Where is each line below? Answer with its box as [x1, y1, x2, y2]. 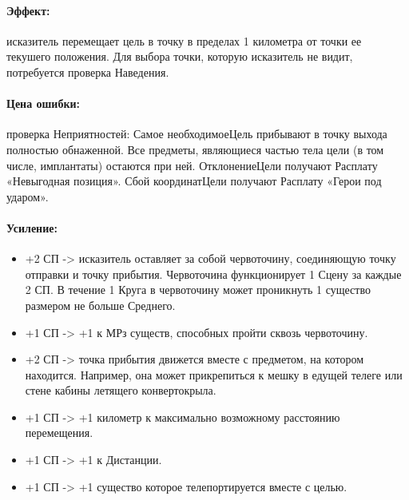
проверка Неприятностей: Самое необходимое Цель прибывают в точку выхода [6, 125, 387, 142]
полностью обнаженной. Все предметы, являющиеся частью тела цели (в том [6, 141, 384, 157]
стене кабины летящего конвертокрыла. [25, 382, 216, 399]
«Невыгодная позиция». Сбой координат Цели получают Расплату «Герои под [6, 173, 382, 189]
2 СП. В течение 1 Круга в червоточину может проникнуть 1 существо [25, 281, 371, 298]
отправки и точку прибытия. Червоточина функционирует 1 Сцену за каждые [25, 265, 402, 282]
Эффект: [6, 2, 50, 18]
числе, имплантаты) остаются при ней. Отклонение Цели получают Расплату [6, 157, 378, 173]
